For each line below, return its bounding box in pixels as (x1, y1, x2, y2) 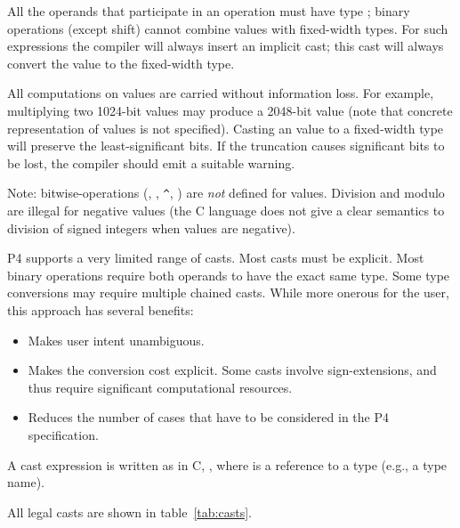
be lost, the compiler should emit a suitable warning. (7, 153, 295, 172)
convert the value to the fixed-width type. (7, 53, 235, 72)
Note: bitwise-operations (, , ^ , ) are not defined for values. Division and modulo (7, 183, 445, 202)
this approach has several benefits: (7, 300, 194, 319)
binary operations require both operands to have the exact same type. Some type (7, 265, 450, 284)
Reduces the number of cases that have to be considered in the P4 (28, 408, 389, 426)
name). (7, 473, 44, 491)
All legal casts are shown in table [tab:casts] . (7, 502, 252, 521)
